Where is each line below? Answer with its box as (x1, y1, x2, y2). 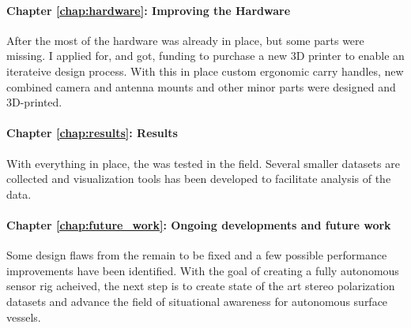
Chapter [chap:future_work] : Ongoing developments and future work (6, 216, 391, 233)
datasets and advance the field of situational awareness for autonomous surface (6, 293, 388, 309)
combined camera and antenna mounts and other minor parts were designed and (6, 78, 396, 95)
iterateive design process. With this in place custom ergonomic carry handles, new (6, 62, 404, 79)
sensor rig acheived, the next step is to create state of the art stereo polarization (6, 278, 395, 294)
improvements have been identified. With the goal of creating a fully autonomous (6, 262, 399, 278)
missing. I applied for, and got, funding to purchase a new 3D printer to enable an (6, 47, 405, 64)
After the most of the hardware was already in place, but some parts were (6, 32, 364, 48)
